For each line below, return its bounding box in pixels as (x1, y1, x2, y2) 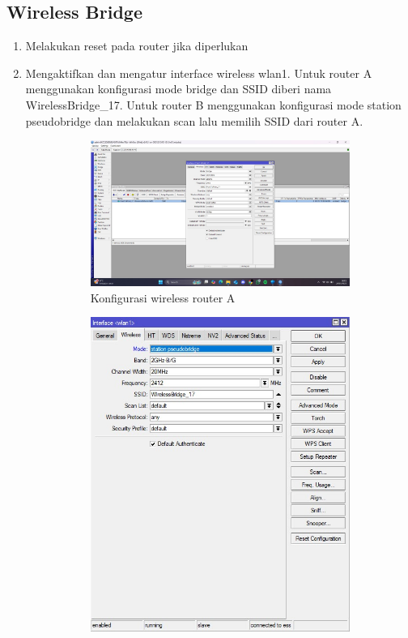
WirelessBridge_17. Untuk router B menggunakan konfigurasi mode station (25, 96, 402, 113)
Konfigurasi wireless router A (90, 289, 236, 306)
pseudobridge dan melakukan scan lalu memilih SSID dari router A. (25, 112, 363, 129)
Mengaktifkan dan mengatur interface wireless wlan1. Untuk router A (25, 64, 372, 81)
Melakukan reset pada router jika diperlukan (25, 37, 249, 54)
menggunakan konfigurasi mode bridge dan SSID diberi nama (25, 80, 332, 97)
